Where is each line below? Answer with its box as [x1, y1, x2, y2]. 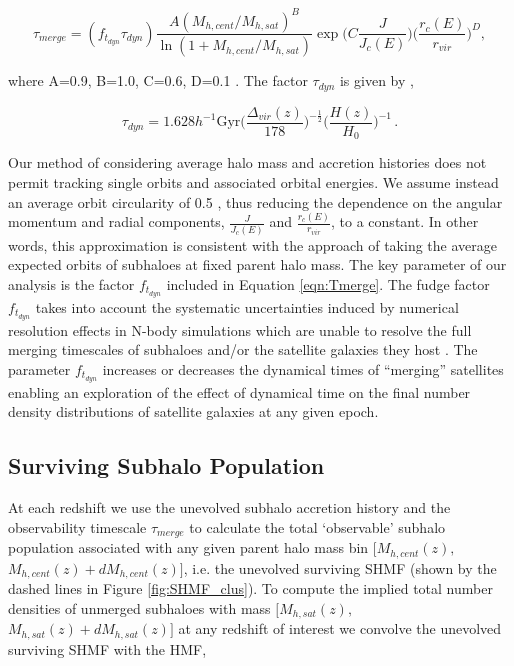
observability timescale [8, 516, 147, 537]
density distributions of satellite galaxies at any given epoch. [8, 401, 379, 422]
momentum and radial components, [8, 211, 225, 232]
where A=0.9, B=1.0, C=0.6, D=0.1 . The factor [8, 70, 308, 91]
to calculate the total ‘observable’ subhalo [189, 516, 446, 537]
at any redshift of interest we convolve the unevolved [178, 618, 502, 639]
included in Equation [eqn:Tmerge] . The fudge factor [166, 273, 490, 294]
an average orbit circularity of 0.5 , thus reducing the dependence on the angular [8, 191, 503, 212]
